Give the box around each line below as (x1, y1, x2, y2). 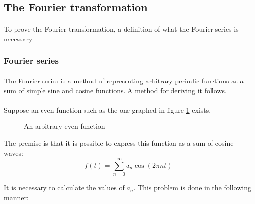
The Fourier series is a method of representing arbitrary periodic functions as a (4, 76, 244, 85)
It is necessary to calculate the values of (4, 182, 125, 193)
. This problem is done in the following (133, 182, 251, 193)
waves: (4, 147, 23, 158)
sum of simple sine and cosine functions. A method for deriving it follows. (4, 85, 227, 95)
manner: (4, 192, 29, 202)
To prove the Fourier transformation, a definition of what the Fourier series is (4, 24, 239, 34)
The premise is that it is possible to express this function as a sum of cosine (4, 137, 234, 148)
